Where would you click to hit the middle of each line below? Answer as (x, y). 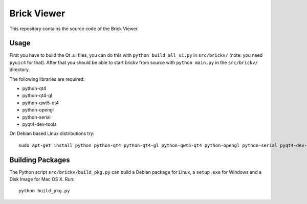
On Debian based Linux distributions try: (52, 133)
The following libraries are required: (47, 79)
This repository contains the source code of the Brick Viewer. (74, 29)
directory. (20, 70)
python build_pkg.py (44, 191)
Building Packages (40, 160)
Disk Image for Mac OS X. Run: (42, 179)
